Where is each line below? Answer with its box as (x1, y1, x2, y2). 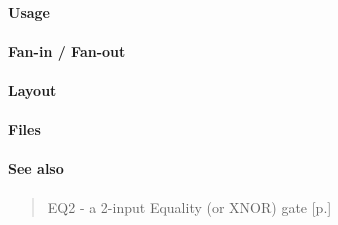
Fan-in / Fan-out (8, 40, 126, 61)
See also (8, 158, 64, 179)
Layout (8, 79, 57, 100)
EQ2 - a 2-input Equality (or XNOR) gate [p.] (47, 196, 332, 217)
